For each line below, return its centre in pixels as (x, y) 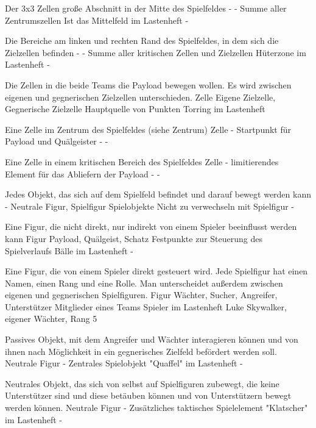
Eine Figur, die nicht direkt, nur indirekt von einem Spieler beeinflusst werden (151, 226)
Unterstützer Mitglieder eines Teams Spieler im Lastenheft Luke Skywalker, (146, 306)
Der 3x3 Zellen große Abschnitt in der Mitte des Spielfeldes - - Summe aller (146, 8)
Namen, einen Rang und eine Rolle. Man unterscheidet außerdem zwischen (144, 283)
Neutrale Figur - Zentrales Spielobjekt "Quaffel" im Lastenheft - (124, 363)
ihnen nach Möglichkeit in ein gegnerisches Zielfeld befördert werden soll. (141, 351)
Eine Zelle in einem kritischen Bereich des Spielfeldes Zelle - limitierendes (142, 161)
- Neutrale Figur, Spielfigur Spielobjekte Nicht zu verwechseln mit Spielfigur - (150, 206)
